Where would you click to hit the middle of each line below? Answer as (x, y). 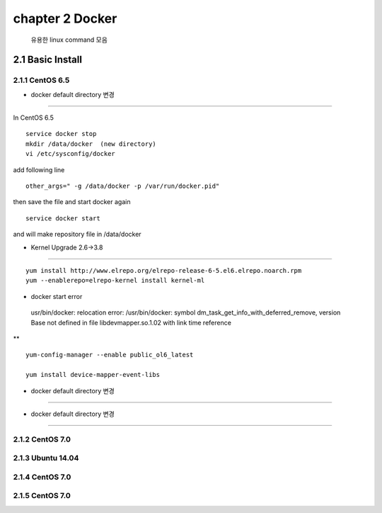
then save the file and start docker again (72, 202)
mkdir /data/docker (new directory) (91, 144)
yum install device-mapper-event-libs (93, 375)
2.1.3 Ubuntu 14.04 (46, 458)
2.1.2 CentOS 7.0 (42, 439)
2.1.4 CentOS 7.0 (42, 477)
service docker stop (61, 134)
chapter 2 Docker (65, 18)
